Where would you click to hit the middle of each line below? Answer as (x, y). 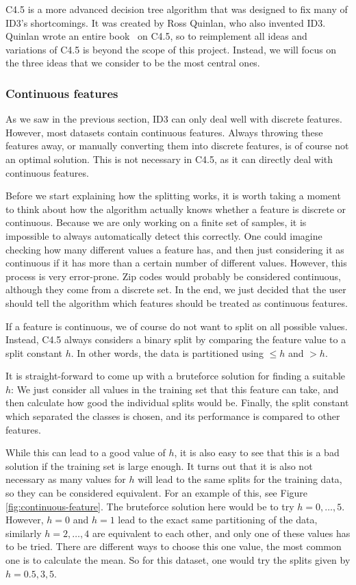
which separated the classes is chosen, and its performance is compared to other (173, 416)
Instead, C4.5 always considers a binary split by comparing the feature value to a (176, 339)
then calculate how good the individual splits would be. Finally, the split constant (177, 402)
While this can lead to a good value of (86, 452)
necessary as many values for (66, 479)
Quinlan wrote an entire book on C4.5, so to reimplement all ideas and (156, 36)
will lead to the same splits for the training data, (240, 479)
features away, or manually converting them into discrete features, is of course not (177, 146)
